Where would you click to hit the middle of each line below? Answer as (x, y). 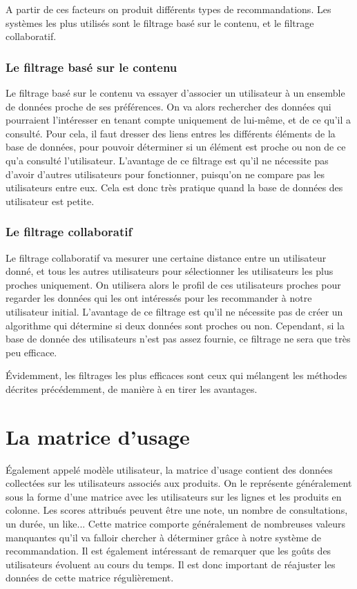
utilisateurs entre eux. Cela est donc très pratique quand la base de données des (174, 187)
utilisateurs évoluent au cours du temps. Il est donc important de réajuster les (171, 564)
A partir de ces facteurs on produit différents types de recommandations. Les (168, 9)
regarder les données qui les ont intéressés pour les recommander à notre (159, 298)
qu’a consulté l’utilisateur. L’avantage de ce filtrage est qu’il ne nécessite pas (167, 160)
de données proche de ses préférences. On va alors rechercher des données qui (168, 106)
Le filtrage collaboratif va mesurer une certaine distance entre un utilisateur (166, 257)
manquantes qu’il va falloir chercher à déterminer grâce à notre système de (164, 537)
